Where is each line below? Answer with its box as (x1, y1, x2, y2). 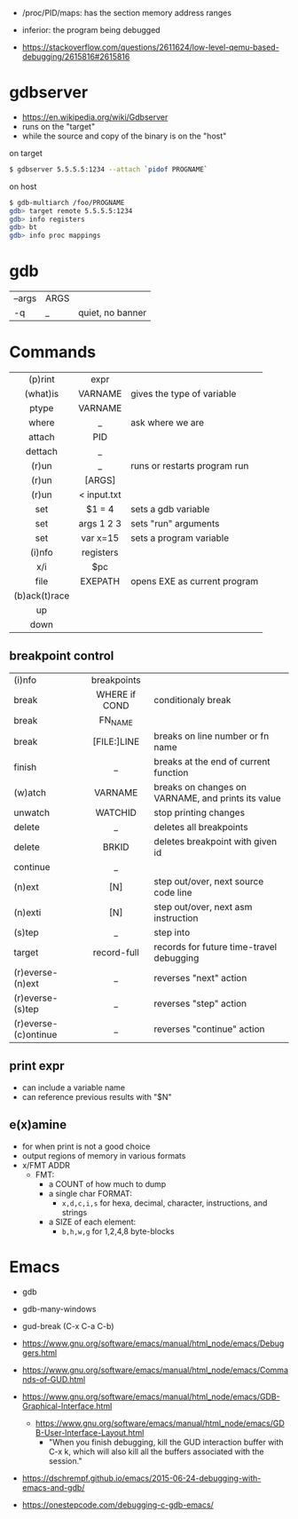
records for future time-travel (153, 941, 278, 953)
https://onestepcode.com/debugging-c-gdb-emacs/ (21, 1499, 215, 1510)
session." (48, 1455, 82, 1466)
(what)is (24, 388, 59, 400)
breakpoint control (9, 648, 114, 664)
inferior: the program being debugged (21, 25, 161, 35)
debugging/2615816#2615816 (21, 51, 130, 61)
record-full (92, 946, 139, 959)
